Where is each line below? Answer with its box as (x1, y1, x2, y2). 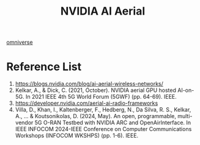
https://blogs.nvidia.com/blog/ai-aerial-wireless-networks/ (15, 80, 164, 88)
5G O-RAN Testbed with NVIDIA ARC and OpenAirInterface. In (34, 119, 191, 126)
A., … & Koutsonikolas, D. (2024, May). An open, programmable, (15, 113, 176, 120)
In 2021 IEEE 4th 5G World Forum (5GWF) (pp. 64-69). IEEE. (25, 93, 177, 101)
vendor (15, 119, 34, 126)
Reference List (6, 60, 81, 74)
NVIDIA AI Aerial (60, 4, 146, 18)
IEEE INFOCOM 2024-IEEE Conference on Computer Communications (15, 126, 192, 133)
